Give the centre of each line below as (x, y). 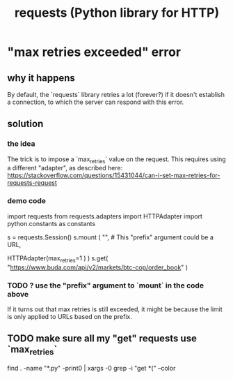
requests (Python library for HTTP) (117, 13)
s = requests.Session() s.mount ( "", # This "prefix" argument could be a (111, 237)
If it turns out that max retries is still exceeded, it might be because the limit (115, 309)
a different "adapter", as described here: (65, 168)
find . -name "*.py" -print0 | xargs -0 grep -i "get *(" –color (91, 368)
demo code (27, 201)
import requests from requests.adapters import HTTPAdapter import (105, 216)
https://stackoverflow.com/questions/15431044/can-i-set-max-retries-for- (114, 175)
